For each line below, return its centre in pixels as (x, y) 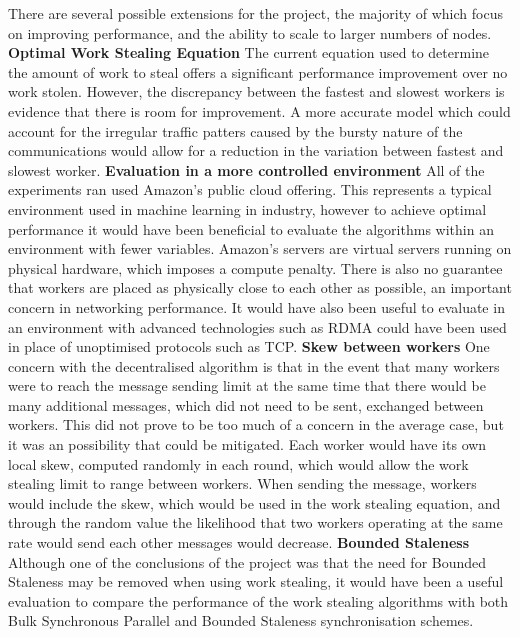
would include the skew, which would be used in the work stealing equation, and (254, 502)
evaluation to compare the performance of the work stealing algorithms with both (258, 600)
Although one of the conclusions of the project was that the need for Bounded (247, 561)
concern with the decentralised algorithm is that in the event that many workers (254, 365)
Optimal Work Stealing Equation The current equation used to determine (249, 52)
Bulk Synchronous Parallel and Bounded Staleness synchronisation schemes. (241, 620)
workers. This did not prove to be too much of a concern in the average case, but (256, 424)
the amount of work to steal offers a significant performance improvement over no (258, 71)
